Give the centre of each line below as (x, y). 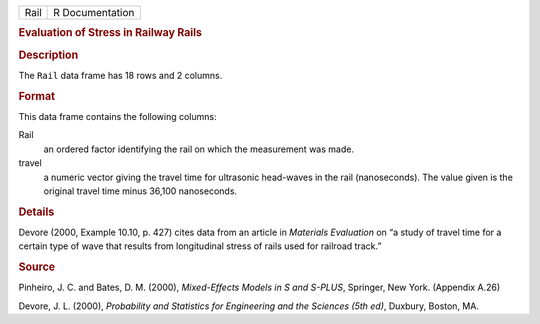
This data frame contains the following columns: (117, 116)
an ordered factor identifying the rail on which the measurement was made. (199, 149)
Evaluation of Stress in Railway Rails (110, 33)
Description (48, 55)
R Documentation (94, 12)
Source (37, 267)
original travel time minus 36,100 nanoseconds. (140, 191)
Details (36, 212)
